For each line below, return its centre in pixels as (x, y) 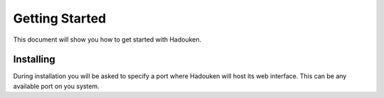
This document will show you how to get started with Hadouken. (107, 39)
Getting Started (60, 18)
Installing (34, 60)
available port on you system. (56, 86)
